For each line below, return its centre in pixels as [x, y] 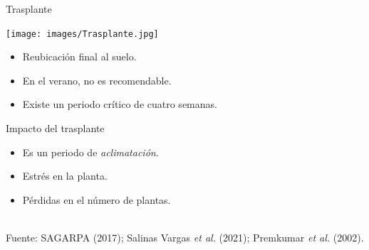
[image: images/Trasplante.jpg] [82, 34]
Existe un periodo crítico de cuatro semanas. [120, 104]
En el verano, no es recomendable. [97, 80]
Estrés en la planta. [65, 176]
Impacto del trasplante [55, 128]
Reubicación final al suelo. [79, 56]
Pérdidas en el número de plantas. [97, 199]
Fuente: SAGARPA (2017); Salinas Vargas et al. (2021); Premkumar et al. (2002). [185, 237]
